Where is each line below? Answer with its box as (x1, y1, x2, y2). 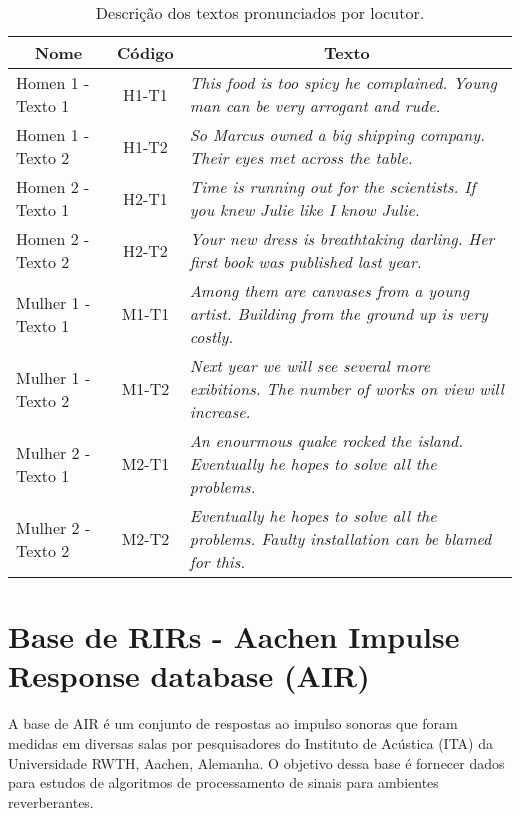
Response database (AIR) (8, 655, 370, 696)
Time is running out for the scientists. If (189, 175, 476, 198)
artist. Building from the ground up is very (189, 302, 488, 325)
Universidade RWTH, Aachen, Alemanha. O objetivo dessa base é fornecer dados (8, 752, 505, 773)
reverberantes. (8, 791, 94, 812)
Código (117, 41, 174, 64)
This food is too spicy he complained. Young (189, 71, 497, 94)
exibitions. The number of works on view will (189, 377, 504, 400)
